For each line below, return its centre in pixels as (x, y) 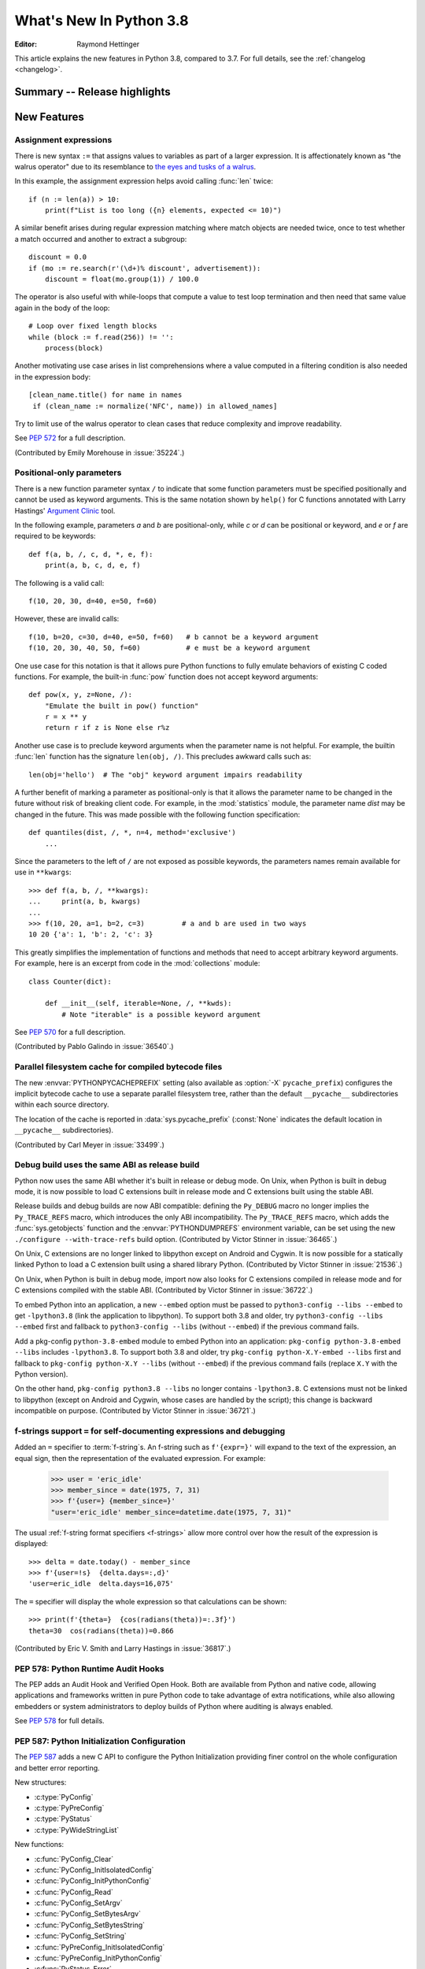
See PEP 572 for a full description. (70, 438)
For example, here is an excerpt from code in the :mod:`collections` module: (137, 963)
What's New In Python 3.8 (102, 20)
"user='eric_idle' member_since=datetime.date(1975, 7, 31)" (171, 1512)
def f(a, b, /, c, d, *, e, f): (91, 554)
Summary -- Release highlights (92, 92)
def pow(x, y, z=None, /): (81, 695)
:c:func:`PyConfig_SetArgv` (78, 1903)
